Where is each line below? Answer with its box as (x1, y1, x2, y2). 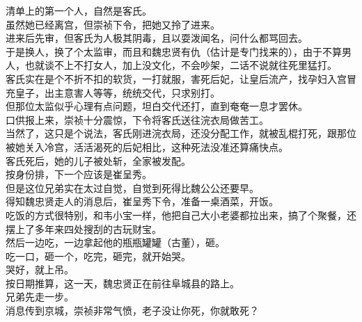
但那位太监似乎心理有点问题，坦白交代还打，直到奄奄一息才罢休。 (6, 99, 308, 113)
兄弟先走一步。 (6, 289, 74, 304)
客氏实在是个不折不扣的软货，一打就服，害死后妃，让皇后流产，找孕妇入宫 (6, 71, 347, 86)
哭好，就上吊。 (6, 262, 74, 277)
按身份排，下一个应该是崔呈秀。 (6, 167, 152, 182)
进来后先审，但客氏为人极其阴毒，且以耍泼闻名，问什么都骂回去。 (6, 31, 308, 45)
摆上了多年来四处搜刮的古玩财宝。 (6, 221, 162, 236)
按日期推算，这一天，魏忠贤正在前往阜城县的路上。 (6, 275, 239, 290)
